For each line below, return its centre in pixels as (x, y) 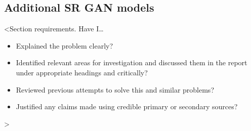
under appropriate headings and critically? (82, 72)
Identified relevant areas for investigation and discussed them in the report (132, 62)
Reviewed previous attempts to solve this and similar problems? (115, 89)
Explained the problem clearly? (65, 45)
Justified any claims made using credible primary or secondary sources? (127, 106)
